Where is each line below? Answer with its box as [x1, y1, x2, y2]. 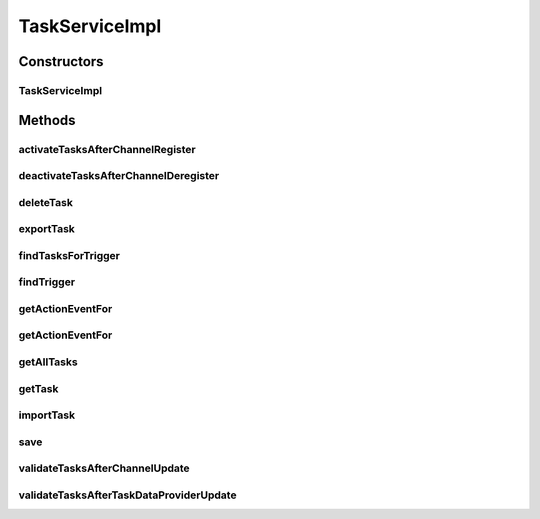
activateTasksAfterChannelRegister [18, 142, 196, 156]
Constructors [18, 53, 104, 70]
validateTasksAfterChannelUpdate [18, 461, 190, 475]
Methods [18, 111, 76, 129]
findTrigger [18, 275, 75, 289]
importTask [18, 408, 75, 422]
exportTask [18, 222, 75, 236]
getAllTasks [18, 355, 79, 369]
